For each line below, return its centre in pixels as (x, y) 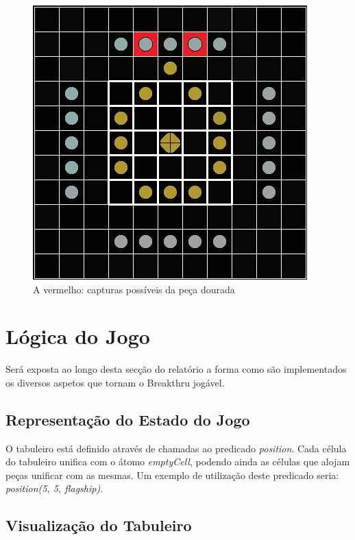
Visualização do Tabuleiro (99, 525)
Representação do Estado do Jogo (128, 419)
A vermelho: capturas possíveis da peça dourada (134, 289)
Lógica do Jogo (78, 336)
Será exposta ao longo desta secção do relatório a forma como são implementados (176, 369)
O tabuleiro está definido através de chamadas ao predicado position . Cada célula (176, 448)
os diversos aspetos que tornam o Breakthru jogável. (115, 382)
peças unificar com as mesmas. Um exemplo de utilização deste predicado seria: (172, 475)
